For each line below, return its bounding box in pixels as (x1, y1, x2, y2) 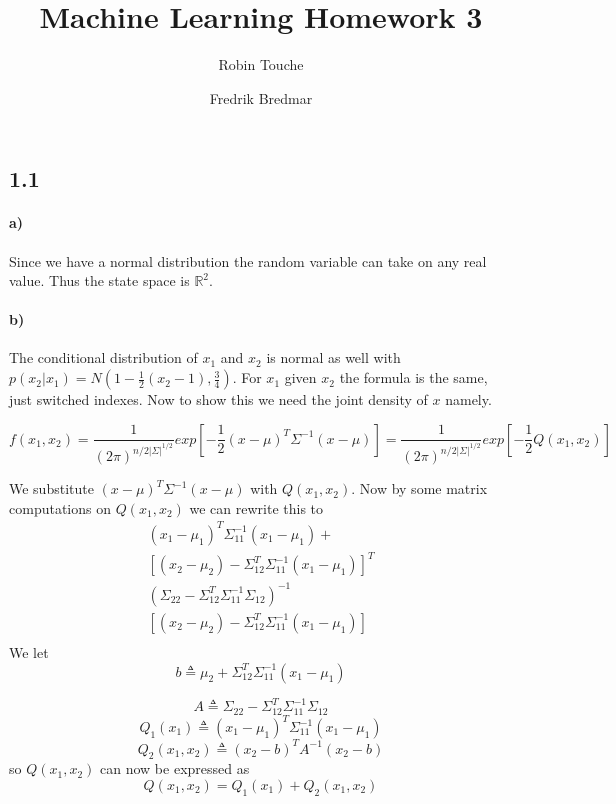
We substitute (9, 478, 94, 499)
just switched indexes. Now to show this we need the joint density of (9, 389, 428, 410)
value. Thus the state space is (9, 270, 190, 291)
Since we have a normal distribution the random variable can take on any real (9, 250, 487, 271)
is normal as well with (266, 347, 401, 368)
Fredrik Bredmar (209, 87, 313, 108)
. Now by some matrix (351, 478, 488, 499)
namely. (445, 389, 492, 410)
